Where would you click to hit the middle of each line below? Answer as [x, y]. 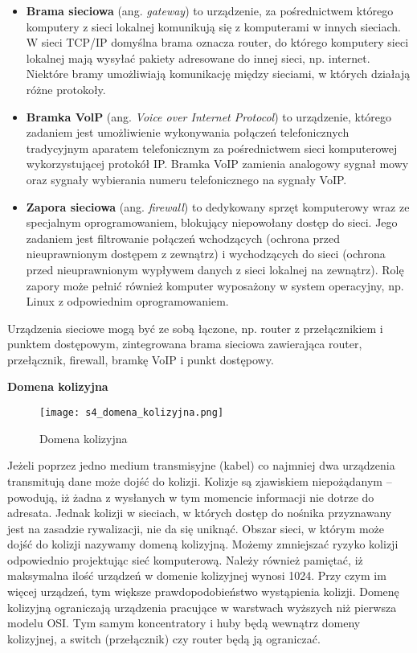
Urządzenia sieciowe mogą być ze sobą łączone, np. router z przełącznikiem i [195, 328]
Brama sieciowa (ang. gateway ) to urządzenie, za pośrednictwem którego [210, 10]
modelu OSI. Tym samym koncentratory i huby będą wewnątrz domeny [184, 623]
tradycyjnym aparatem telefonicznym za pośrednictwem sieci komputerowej [212, 148]
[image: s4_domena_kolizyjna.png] [132, 413]
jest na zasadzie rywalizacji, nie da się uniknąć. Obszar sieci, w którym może [196, 528]
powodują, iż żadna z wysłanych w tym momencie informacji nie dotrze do [191, 497]
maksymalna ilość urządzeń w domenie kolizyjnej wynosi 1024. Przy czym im [197, 575]
